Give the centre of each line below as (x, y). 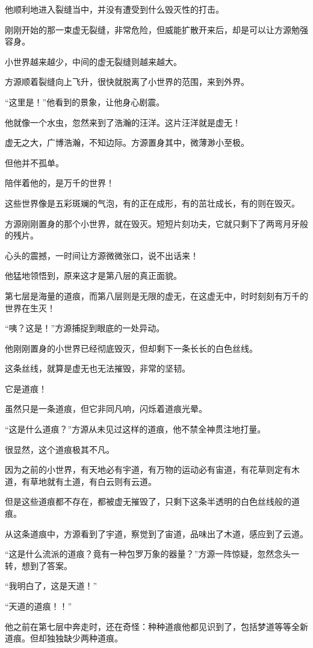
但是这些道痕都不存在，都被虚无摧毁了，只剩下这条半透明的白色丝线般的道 (152, 501)
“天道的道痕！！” (39, 606)
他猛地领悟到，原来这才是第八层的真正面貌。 (93, 276)
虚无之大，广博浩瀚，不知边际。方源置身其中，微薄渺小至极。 (127, 142)
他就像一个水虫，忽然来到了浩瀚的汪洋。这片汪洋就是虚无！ (123, 122)
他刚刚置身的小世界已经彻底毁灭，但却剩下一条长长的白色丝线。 (131, 348)
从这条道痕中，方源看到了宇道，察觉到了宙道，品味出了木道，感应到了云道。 (156, 533)
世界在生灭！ (30, 307)
